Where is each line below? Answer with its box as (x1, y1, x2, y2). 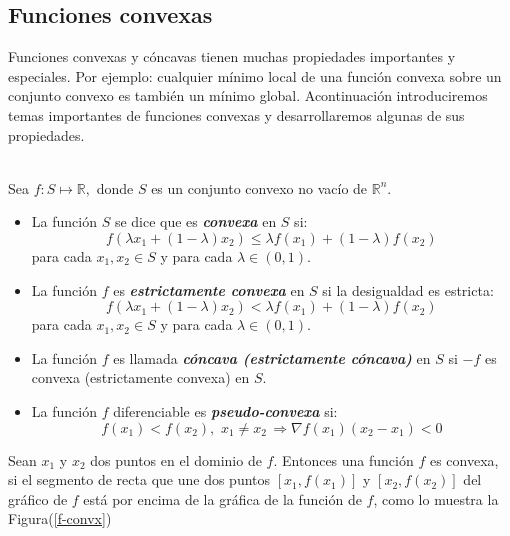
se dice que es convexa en (114, 211, 277, 232)
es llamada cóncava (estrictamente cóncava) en (113, 347, 431, 368)
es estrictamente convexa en (113, 279, 305, 300)
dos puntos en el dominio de (90, 449, 262, 470)
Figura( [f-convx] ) (8, 508, 112, 529)
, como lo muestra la (373, 488, 499, 509)
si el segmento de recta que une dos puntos (8, 469, 271, 490)
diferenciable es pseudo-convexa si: (113, 400, 338, 421)
